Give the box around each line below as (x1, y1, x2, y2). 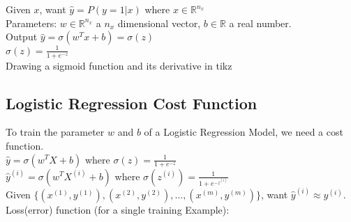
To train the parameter (6, 125, 105, 139)
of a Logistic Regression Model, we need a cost (144, 125, 343, 139)
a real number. (229, 15, 292, 30)
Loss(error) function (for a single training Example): (6, 203, 230, 217)
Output (6, 29, 38, 44)
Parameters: (6, 15, 57, 30)
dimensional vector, (117, 15, 201, 30)
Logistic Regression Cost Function (6, 92, 257, 113)
